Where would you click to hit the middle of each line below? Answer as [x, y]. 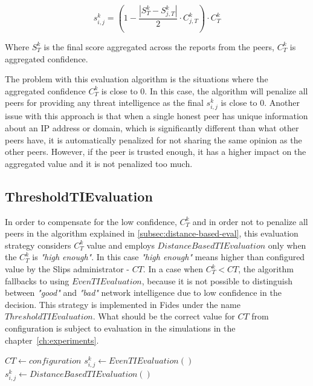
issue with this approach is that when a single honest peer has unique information [156, 116]
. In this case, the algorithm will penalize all [226, 90]
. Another [282, 103]
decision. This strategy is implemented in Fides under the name [123, 304]
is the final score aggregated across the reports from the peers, [159, 46]
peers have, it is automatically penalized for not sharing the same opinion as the [153, 139]
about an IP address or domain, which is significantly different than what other [152, 128]
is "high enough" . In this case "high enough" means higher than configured [169, 257]
